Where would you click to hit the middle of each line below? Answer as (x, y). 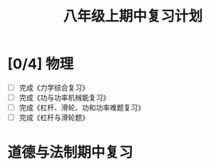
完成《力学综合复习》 (54, 87)
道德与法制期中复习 (70, 153)
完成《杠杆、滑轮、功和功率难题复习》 (82, 107)
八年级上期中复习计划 (132, 16)
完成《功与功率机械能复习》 (64, 97)
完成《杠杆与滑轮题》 (54, 118)
